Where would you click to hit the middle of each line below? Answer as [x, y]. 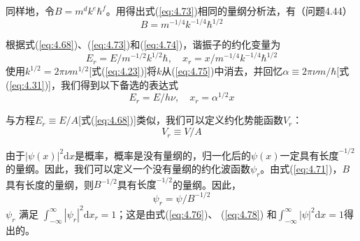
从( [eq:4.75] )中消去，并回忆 [222, 71]
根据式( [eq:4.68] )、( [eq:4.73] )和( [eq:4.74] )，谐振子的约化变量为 [143, 44]
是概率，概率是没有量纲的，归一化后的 [163, 155]
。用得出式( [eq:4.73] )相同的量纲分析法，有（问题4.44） [229, 10]
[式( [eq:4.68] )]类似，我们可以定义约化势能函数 [181, 120]
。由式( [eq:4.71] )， [301, 169]
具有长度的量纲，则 [50, 184]
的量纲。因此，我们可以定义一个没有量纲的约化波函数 [128, 169]
